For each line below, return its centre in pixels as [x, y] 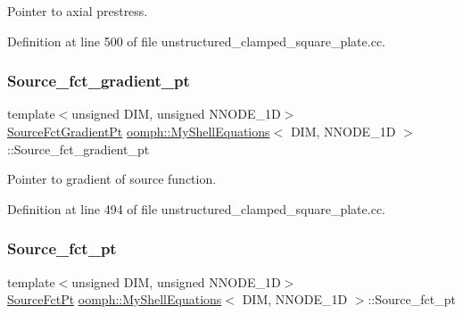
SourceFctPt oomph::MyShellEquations [115, 299]
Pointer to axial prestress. [78, 11]
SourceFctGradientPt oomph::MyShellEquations [139, 131]
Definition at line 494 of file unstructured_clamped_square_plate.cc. [197, 208]
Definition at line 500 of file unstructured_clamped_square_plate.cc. [197, 41]
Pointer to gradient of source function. [112, 179]
